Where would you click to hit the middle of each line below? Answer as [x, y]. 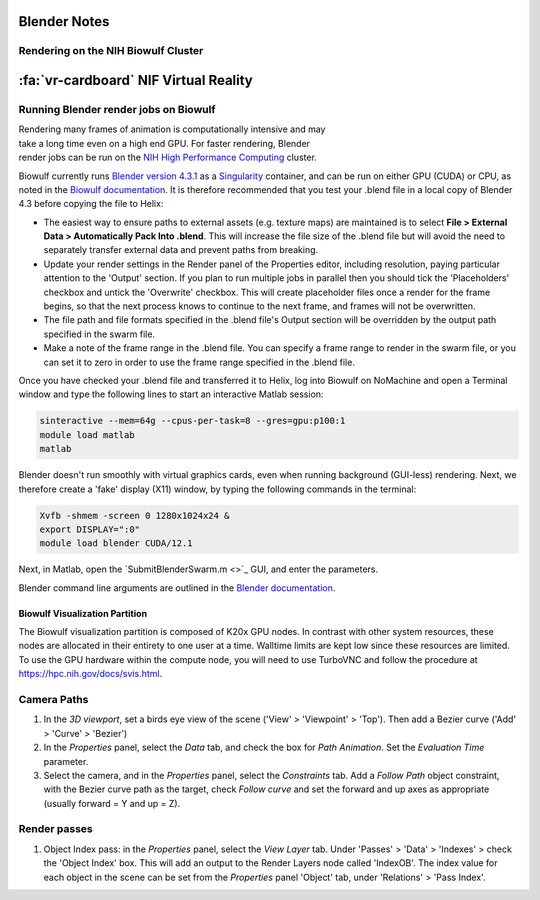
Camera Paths [53, 699]
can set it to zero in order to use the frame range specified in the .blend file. [199, 362]
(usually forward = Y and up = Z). [112, 803]
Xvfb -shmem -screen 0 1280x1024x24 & [134, 515]
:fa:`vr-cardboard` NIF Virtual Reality [136, 80]
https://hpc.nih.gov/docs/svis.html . [90, 674]
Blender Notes [64, 21]
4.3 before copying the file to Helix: [91, 204]
